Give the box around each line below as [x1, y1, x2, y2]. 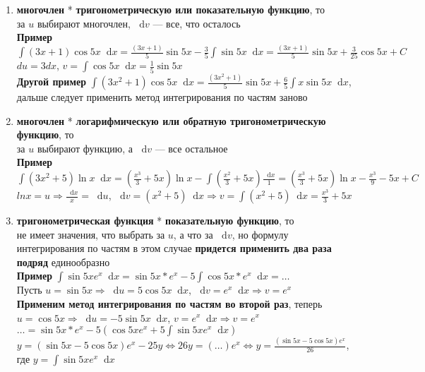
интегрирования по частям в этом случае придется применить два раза [16, 241, 332, 256]
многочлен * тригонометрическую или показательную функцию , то [16, 2, 325, 16]
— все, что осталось [152, 16, 241, 30]
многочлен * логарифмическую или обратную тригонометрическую [16, 113, 326, 128]
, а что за [173, 227, 213, 241]
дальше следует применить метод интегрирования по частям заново [16, 90, 308, 104]
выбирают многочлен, [37, 16, 131, 30]
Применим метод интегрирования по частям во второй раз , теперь [16, 296, 323, 311]
